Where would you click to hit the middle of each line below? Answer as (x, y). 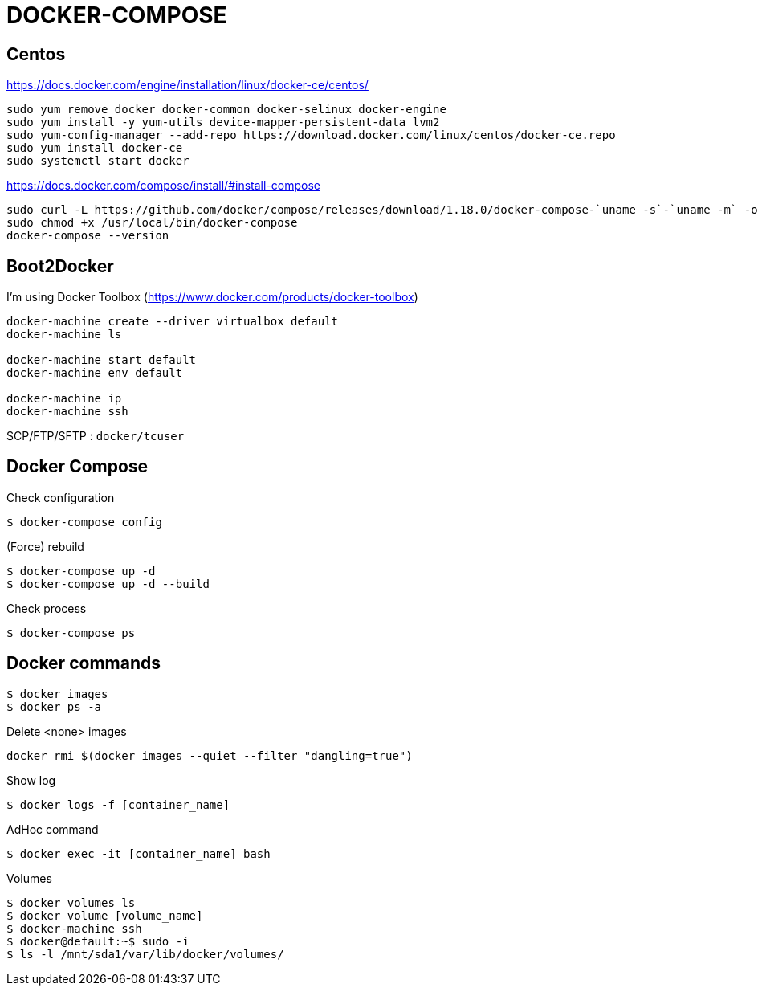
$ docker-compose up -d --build (108, 584)
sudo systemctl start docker (98, 161)
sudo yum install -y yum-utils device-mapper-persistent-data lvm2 (223, 122)
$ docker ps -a (54, 706)
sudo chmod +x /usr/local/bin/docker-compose (152, 223)
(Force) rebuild (45, 546)
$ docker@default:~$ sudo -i (98, 941)
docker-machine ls (64, 335)
